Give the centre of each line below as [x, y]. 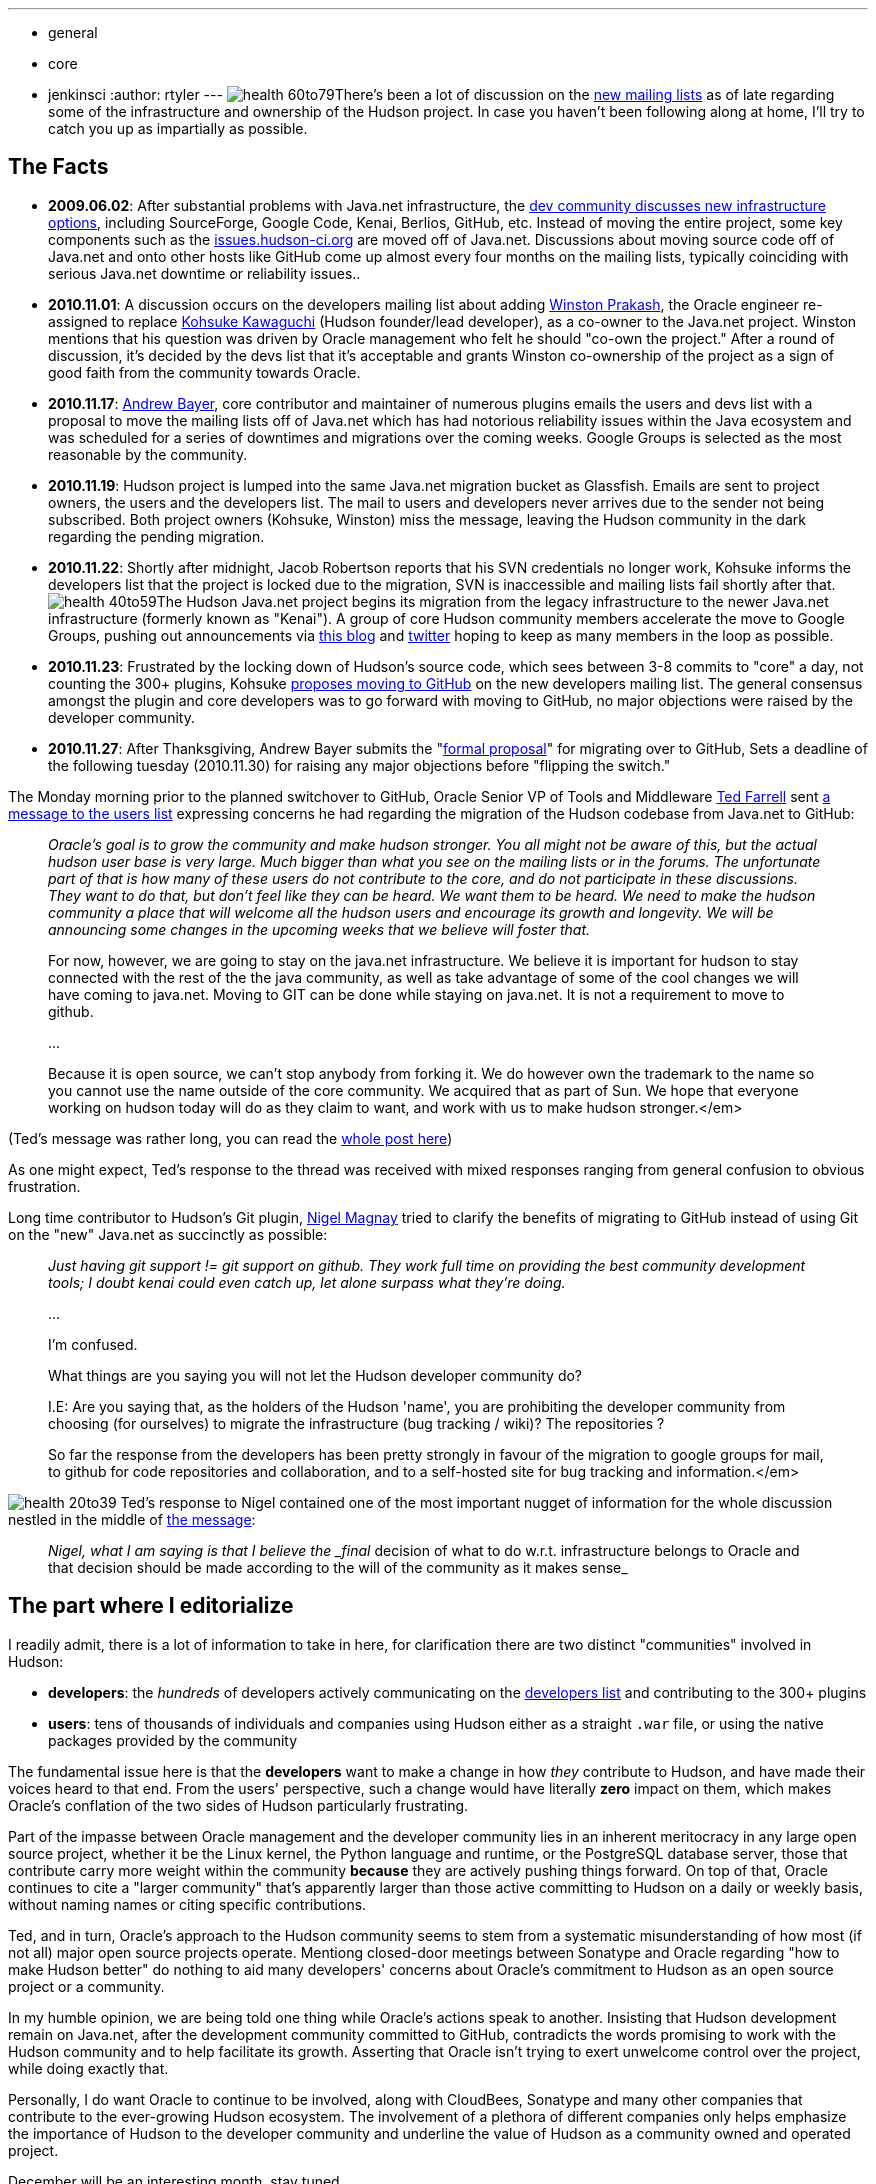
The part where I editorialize [151, 1606]
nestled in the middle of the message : [132, 1519]
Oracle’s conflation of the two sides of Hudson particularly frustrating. [238, 1805]
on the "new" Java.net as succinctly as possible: [168, 1234]
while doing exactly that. [88, 2068]
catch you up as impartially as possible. [178, 128]
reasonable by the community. [148, 454]
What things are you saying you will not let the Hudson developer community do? [315, 1375]
